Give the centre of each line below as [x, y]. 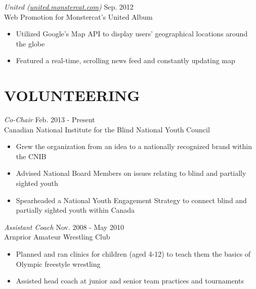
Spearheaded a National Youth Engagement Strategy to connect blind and [131, 200]
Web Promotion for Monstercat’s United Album [78, 16]
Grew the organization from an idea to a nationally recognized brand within [134, 146]
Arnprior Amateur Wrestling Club [57, 237]
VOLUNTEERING [72, 95]
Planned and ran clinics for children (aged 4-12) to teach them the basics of [133, 254]
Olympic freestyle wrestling [58, 263]
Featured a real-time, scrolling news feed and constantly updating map [125, 60]
